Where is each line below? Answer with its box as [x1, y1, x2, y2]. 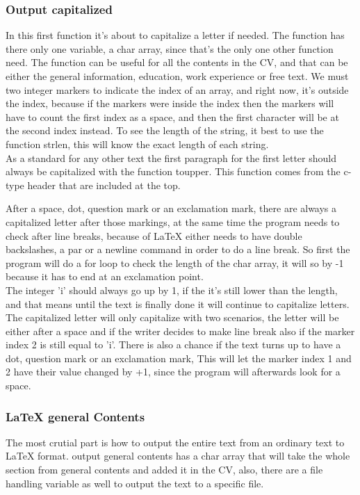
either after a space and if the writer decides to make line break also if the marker [6, 323, 355, 338]
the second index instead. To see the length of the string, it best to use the [6, 123, 324, 138]
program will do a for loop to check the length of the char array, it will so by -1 [6, 255, 344, 270]
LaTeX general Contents [6, 407, 145, 425]
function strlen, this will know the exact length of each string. [6, 136, 269, 151]
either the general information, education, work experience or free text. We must [6, 69, 349, 83]
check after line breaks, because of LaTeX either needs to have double [6, 228, 302, 243]
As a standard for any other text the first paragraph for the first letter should [6, 150, 336, 165]
